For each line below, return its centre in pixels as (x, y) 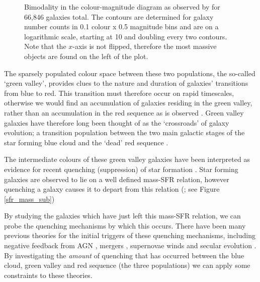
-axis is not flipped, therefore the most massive (145, 46)
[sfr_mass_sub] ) (29, 199)
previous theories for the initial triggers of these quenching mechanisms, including (130, 235)
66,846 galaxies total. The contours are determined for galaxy (119, 16)
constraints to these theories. (48, 275)
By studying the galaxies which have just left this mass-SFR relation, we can (122, 216)
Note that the (45, 46)
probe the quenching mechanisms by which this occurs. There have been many (125, 225)
